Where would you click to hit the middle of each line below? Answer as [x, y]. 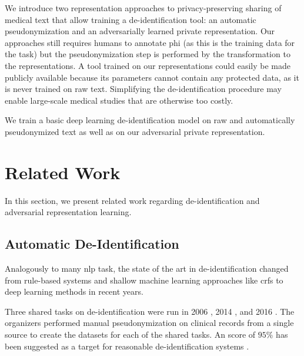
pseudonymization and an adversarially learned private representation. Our [140, 31]
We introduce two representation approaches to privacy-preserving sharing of [143, 8]
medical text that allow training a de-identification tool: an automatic [131, 19]
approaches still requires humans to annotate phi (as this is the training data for [150, 42]
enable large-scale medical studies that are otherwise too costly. [119, 100]
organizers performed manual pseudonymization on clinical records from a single [149, 323]
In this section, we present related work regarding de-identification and [132, 200]
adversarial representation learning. [68, 212]
